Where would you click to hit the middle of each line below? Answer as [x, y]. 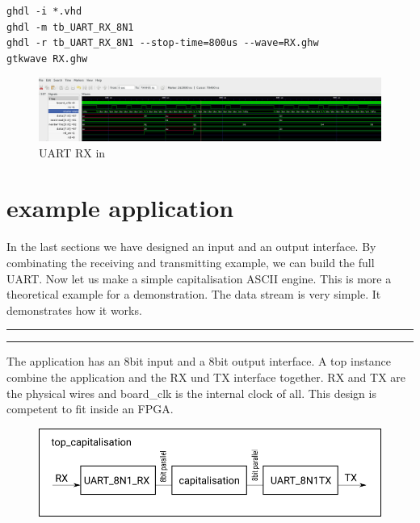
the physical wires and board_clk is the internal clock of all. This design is [191, 393]
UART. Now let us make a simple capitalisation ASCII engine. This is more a [199, 278]
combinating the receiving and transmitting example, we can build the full [191, 262]
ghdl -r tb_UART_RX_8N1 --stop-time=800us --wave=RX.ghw [163, 43]
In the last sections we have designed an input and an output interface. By [191, 247]
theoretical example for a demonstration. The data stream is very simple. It [194, 294]
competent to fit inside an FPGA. [90, 409]
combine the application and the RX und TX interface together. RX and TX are [206, 377]
